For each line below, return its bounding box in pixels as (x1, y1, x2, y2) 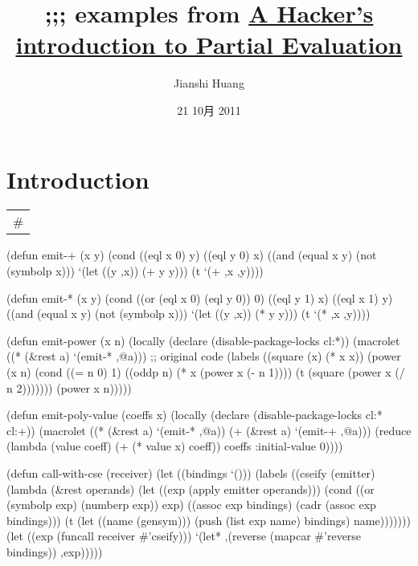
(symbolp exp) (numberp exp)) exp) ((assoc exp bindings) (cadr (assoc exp (6, 496, 376, 513)
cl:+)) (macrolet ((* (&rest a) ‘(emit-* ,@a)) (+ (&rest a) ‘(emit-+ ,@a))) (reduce (6, 421, 412, 438)
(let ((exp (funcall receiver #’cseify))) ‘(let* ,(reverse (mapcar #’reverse (6, 527, 362, 544)
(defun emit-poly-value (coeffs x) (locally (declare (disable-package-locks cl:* (6, 406, 383, 423)
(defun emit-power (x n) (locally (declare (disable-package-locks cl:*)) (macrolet (6, 332, 400, 348)
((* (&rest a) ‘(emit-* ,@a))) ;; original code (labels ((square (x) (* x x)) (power (6, 348, 401, 364)
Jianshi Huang (174, 75, 244, 92)
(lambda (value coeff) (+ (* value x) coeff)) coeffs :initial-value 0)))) (6, 438, 343, 454)
